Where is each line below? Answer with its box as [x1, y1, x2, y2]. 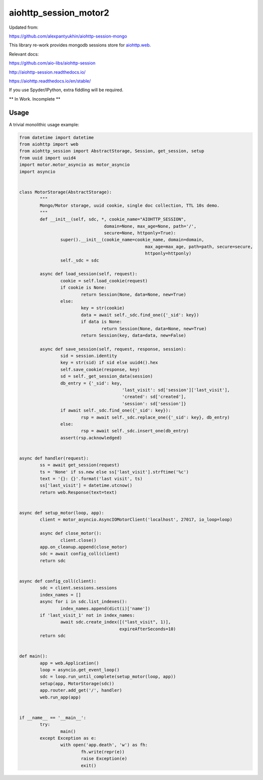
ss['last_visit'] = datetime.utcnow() [39, 483, 132, 488]
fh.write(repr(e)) [80, 749, 125, 755]
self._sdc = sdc [60, 258, 99, 263]
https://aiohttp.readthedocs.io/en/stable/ [9, 78, 91, 84]
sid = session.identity [60, 353, 117, 359]
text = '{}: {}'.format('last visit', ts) [39, 476, 143, 481]
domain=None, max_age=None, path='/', [104, 223, 197, 229]
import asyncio [19, 169, 56, 174]
